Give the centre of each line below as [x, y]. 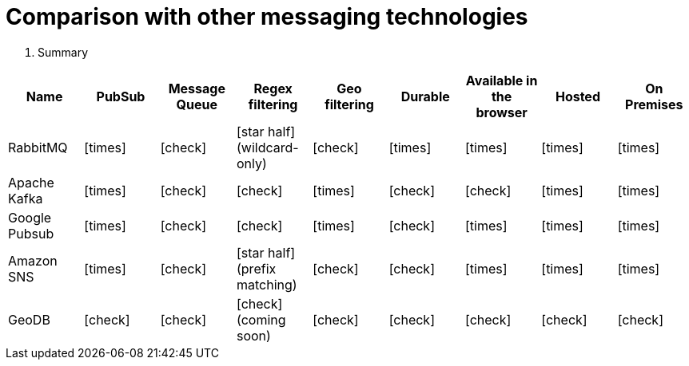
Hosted [577, 96]
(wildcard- [267, 147]
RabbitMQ [38, 147]
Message [197, 88]
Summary [63, 52]
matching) [267, 284]
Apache [31, 182]
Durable [425, 96]
